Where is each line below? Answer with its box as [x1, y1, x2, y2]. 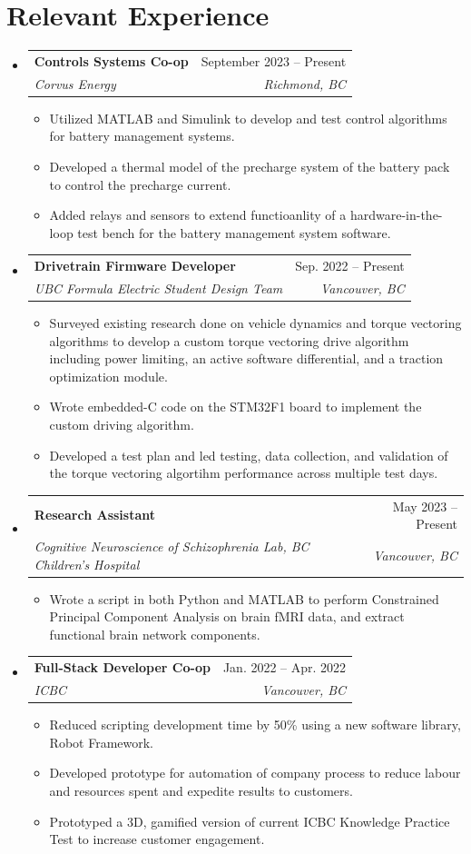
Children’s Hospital [34, 554, 140, 573]
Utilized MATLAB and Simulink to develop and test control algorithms [49, 108, 447, 127]
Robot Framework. [49, 732, 154, 751]
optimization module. [49, 366, 168, 385]
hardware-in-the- [349, 205, 443, 224]
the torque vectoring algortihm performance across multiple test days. [49, 463, 438, 482]
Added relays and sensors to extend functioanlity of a [49, 205, 347, 224]
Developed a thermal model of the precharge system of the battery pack [49, 157, 450, 175]
